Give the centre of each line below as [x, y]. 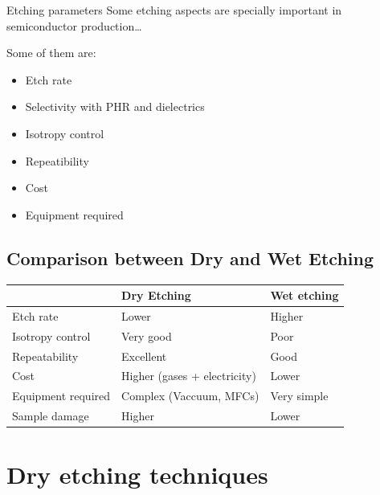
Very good [147, 335]
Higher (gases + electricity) [189, 376]
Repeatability [45, 356]
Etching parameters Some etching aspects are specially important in [174, 10]
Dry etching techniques [137, 475]
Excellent [144, 356]
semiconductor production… [74, 25]
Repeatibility [57, 160]
